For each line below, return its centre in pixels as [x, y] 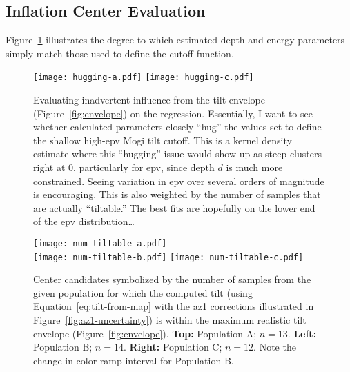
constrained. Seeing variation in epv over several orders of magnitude [179, 180]
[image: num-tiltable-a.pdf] [100, 243]
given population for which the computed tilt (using [143, 292]
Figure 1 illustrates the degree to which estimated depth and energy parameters [175, 40]
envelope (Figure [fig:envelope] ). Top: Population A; [145, 333]
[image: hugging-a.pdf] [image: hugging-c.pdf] [144, 78]
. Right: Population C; [173, 347]
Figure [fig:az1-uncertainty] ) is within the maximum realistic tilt [170, 320]
